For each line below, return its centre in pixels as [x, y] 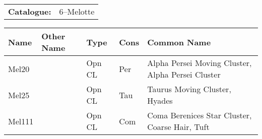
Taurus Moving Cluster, [189, 89]
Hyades [160, 100]
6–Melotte [77, 11]
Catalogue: [30, 11]
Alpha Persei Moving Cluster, [200, 63]
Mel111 [21, 121]
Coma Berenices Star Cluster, [200, 115]
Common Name [179, 42]
